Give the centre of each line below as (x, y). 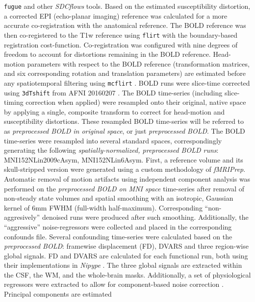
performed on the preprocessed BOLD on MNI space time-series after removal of (124, 188)
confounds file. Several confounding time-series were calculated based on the (118, 236)
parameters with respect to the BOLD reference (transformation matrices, (138, 63)
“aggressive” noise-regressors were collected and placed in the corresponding (118, 226)
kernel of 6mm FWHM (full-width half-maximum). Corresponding (103, 207)
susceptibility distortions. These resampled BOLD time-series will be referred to (124, 121)
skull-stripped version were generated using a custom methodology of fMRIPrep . (125, 169)
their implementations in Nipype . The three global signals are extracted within (123, 265)
